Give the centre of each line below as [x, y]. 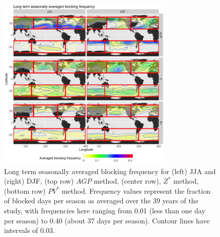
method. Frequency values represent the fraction [136, 190]
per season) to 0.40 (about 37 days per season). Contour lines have [107, 220]
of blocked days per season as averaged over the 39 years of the [101, 201]
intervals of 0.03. [29, 230]
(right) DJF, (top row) [39, 181]
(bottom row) [25, 190]
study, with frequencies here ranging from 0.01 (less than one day [105, 210]
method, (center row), [127, 181]
